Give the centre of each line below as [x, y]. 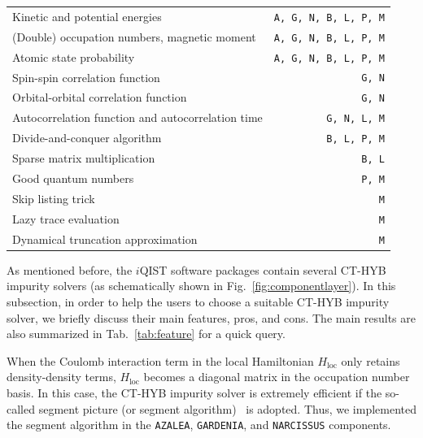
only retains [371, 360]
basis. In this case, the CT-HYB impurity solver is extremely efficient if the [194, 393]
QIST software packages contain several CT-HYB [263, 269]
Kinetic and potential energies [87, 16]
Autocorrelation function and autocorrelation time [137, 117]
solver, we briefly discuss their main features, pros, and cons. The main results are [211, 317]
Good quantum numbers [73, 178]
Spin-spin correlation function [86, 77]
